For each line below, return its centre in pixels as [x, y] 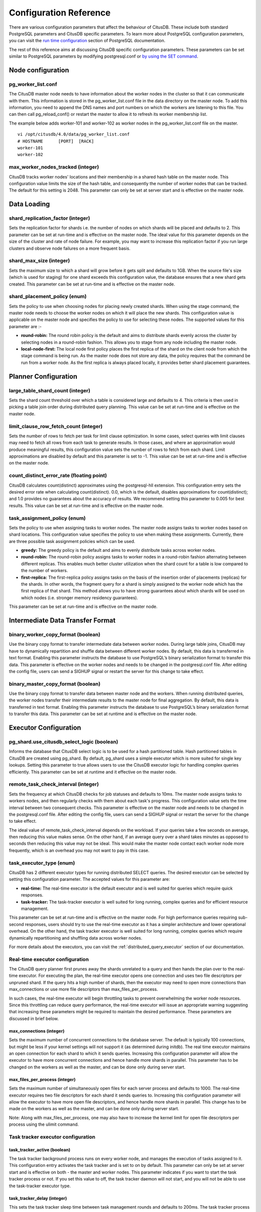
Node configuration [39, 70]
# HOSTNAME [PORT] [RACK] [56, 141]
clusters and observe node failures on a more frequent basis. [70, 248]
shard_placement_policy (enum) [48, 297]
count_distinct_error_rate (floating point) [58, 476]
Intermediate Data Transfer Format [62, 621]
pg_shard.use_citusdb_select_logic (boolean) [64, 742]
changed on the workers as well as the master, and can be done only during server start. [97, 1067]
